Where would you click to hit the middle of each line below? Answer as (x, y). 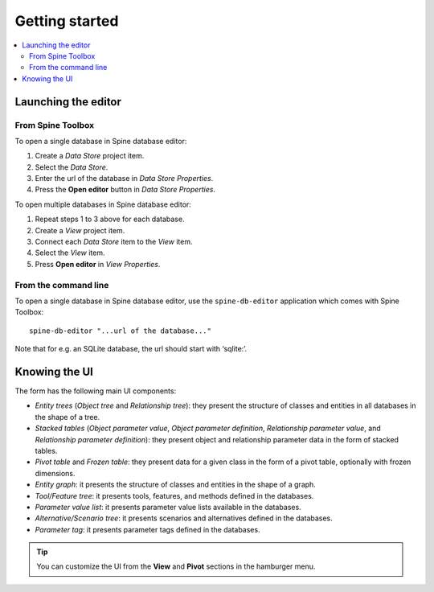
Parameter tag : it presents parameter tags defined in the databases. (147, 529)
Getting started (67, 21)
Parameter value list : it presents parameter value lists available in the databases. (168, 507)
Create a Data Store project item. (90, 156)
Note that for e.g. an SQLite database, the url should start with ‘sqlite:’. (131, 349)
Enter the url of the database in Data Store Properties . (124, 179)
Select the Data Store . (72, 167)
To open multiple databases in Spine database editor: (103, 204)
